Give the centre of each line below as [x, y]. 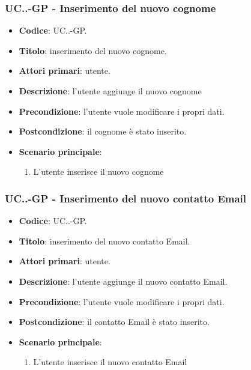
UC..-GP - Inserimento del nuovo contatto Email [126, 198]
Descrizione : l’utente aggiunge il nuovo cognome [110, 91]
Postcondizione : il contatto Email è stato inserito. [114, 322]
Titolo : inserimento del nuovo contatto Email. [104, 241]
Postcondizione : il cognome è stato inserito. [103, 131]
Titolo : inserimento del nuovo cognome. [93, 50]
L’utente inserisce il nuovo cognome [98, 171]
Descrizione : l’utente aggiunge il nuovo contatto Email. [123, 281]
